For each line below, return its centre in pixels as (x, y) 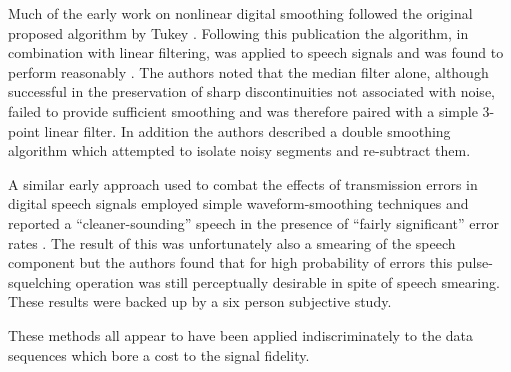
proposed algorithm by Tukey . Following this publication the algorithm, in (238, 32)
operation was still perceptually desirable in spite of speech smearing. (287, 281)
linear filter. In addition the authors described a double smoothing (247, 130)
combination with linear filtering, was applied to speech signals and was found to (256, 52)
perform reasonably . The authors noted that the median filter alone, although (248, 71)
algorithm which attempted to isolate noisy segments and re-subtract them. (239, 150)
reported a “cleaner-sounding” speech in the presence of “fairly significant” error (254, 222)
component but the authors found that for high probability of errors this (230, 262)
